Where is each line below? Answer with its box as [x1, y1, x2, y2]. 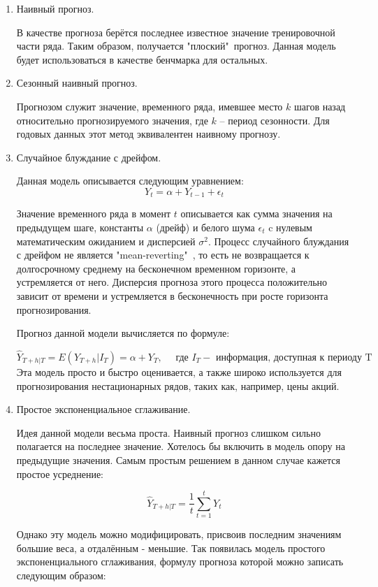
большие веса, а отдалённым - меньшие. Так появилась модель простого [16, 540, 326, 555]
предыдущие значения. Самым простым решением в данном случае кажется [16, 452, 341, 467]
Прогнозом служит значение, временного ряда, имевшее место [16, 99, 283, 113]
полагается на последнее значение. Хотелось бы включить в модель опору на [16, 439, 345, 454]
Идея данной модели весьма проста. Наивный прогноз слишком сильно [16, 425, 321, 440]
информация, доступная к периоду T [215, 352, 372, 363]
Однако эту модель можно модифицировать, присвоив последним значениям [16, 527, 342, 542]
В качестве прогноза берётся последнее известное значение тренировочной [16, 24, 335, 39]
